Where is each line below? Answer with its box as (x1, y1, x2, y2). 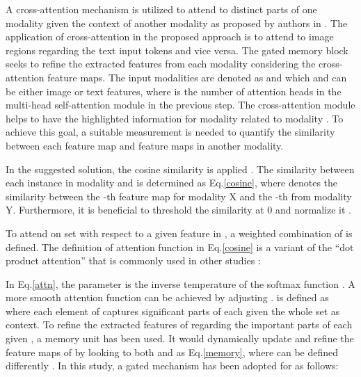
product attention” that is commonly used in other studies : (6, 253, 261, 268)
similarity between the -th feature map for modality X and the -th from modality (6, 188, 352, 203)
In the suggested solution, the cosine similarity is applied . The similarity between (6, 161, 355, 176)
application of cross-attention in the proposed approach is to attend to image (6, 29, 334, 44)
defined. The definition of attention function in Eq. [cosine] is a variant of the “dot (6, 239, 354, 254)
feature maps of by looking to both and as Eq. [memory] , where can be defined (6, 344, 339, 359)
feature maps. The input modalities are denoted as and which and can (47, 70, 347, 84)
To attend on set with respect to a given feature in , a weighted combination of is (6, 225, 353, 240)
